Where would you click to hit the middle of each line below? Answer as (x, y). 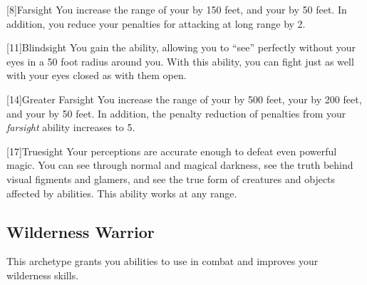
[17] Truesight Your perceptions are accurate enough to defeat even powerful (172, 151)
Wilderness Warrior (81, 231)
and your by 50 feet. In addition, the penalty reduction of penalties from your (176, 113)
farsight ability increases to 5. (71, 127)
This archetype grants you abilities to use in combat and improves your (162, 261)
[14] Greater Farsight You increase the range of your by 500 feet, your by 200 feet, (184, 99)
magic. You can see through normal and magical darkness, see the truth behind (180, 165)
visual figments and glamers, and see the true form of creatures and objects (171, 178)
